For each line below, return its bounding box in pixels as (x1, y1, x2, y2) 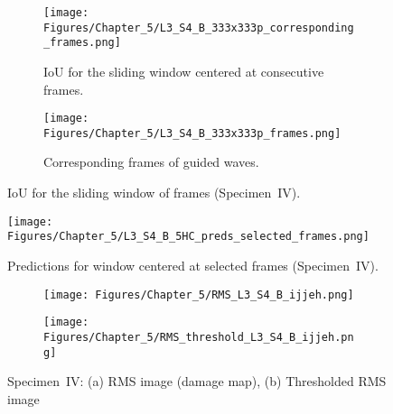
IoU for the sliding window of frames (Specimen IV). (7, 183, 301, 202)
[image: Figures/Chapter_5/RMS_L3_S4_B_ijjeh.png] (43, 288, 354, 301)
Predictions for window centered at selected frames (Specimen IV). (7, 255, 379, 274)
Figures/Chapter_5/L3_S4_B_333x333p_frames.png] (43, 126, 342, 140)
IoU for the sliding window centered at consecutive (43, 61, 324, 80)
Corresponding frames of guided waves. (43, 152, 259, 171)
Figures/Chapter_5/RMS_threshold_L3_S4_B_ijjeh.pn (43, 330, 354, 344)
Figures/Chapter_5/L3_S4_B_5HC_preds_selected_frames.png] (7, 230, 370, 244)
